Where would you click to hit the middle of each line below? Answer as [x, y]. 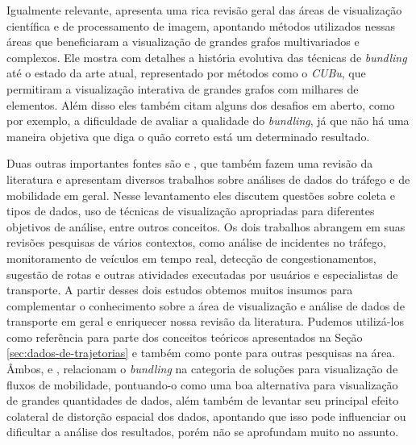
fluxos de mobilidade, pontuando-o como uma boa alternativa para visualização [202, 384]
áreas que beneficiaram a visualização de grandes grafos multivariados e [183, 42]
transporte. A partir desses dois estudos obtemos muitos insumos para [180, 290]
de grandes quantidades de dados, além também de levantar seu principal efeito [203, 400]
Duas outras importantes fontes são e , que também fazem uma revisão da [190, 163]
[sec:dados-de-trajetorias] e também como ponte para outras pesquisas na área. [201, 353]
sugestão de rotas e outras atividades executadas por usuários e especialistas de [202, 274]
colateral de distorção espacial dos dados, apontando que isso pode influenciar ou [206, 416]
